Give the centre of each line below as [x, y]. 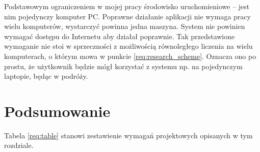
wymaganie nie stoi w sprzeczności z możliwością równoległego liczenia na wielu [128, 46]
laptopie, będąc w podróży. [46, 76]
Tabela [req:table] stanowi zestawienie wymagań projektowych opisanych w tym [128, 135]
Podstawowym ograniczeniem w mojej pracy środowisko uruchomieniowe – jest [127, 6]
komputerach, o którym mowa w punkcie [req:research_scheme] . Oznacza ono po [130, 56]
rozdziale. [19, 145]
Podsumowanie [57, 111]
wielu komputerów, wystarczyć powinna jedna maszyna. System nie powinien [125, 26]
